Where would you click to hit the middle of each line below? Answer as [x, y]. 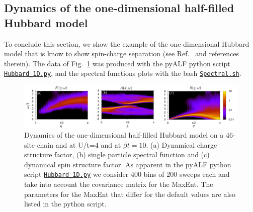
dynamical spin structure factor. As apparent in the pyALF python [128, 164]
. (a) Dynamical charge [182, 144]
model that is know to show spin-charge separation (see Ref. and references [122, 54]
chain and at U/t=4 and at [79, 144]
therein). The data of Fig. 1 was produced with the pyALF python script [117, 63]
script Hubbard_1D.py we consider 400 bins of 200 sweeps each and [127, 174]
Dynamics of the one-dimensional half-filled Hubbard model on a [124, 135]
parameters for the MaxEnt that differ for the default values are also [130, 194]
